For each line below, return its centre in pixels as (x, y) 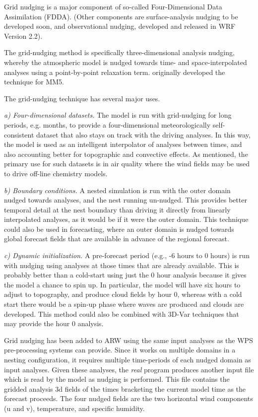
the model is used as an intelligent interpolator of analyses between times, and (123, 144)
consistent (19, 134)
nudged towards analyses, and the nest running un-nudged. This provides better (126, 200)
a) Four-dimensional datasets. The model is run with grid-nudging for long (118, 115)
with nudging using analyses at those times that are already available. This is (122, 265)
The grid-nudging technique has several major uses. (82, 98)
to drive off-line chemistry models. (56, 173)
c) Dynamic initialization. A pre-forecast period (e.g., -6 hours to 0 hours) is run (127, 255)
